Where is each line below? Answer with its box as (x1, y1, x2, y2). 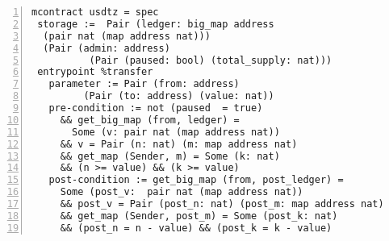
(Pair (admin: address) (43, 42, 170, 54)
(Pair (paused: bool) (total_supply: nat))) (89, 54, 333, 66)
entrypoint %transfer (37, 66, 153, 78)
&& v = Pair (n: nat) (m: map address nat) (60, 138, 298, 150)
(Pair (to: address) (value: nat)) (83, 90, 274, 102)
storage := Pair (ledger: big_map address (37, 18, 274, 30)
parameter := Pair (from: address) (48, 78, 240, 90)
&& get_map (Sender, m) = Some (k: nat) (60, 150, 280, 162)
